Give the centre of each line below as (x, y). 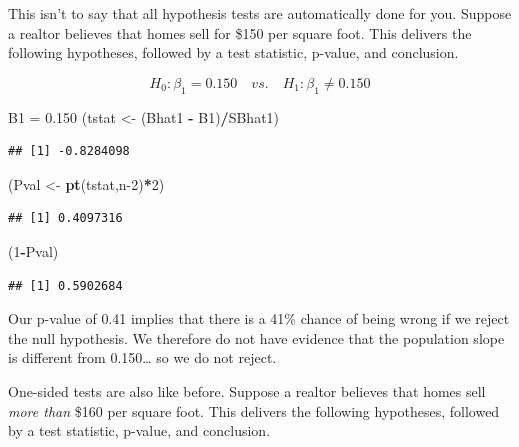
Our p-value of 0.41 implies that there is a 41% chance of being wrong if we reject (259, 318)
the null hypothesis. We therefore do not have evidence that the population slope (256, 337)
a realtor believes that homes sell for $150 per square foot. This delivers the (240, 32)
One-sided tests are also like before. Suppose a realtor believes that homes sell (247, 390)
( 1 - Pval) (33, 250)
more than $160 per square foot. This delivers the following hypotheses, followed (254, 410)
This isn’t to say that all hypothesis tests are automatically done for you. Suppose (260, 13)
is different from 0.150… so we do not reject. (142, 357)
